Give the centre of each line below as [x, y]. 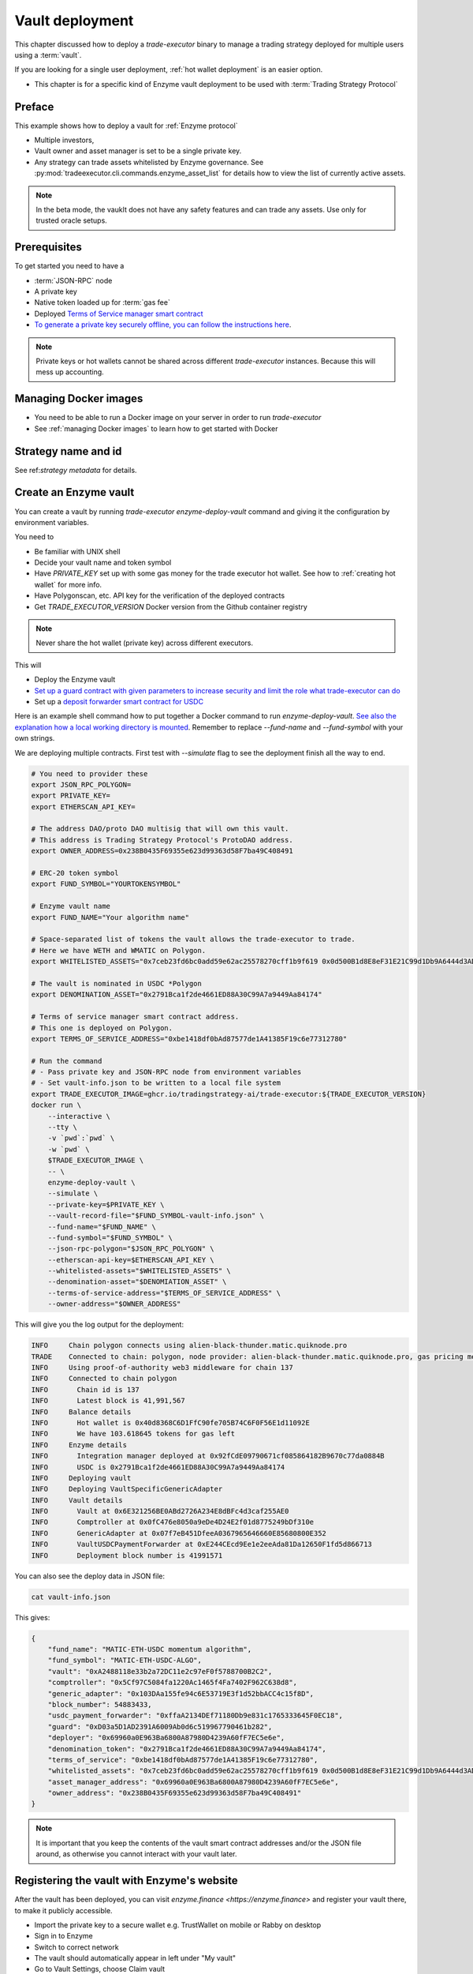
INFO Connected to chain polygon [104, 1379]
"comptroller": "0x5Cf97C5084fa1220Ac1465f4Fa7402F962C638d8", [173, 1683]
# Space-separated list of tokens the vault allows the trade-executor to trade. [194, 939]
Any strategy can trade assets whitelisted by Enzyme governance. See [149, 162]
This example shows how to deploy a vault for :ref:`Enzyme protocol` [126, 126]
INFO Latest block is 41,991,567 [108, 1401]
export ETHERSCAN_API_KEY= [83, 807]
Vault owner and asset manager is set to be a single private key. [138, 151]
